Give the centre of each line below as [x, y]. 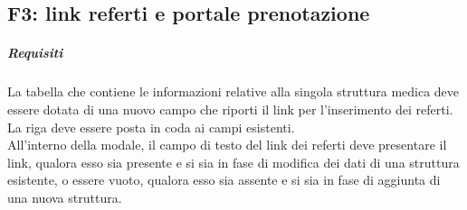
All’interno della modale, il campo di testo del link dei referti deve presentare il [227, 145]
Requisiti [35, 53]
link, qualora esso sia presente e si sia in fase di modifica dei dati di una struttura [233, 162]
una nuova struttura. [65, 197]
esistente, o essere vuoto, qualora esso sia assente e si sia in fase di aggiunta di [224, 180]
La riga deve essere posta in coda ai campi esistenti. [151, 127]
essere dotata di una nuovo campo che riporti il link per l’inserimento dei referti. [230, 109]
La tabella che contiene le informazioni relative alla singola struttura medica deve [233, 91]
